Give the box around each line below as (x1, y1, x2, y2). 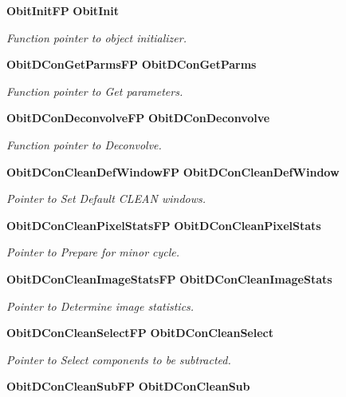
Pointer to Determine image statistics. (6, 297, 195, 314)
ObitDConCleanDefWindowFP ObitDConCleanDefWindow (6, 163, 340, 180)
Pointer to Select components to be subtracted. (6, 351, 231, 367)
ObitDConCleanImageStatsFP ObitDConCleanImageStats (6, 270, 332, 287)
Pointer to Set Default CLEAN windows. (6, 190, 206, 207)
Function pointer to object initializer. (6, 29, 187, 46)
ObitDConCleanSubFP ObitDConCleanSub (6, 378, 250, 395)
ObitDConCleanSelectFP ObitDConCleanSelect (6, 324, 273, 341)
